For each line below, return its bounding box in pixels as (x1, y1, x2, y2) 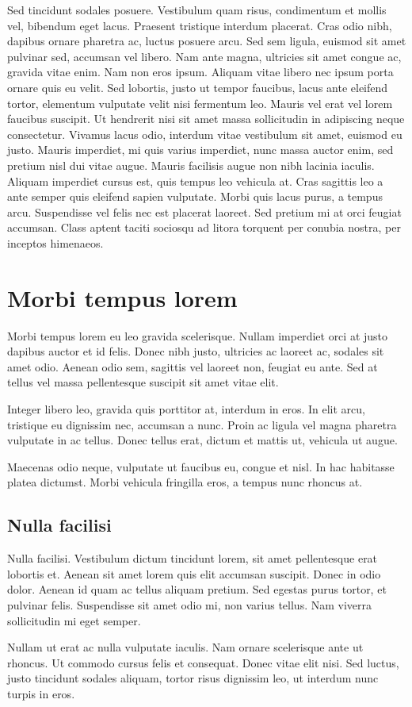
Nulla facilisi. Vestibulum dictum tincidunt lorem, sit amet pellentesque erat (7, 550, 378, 567)
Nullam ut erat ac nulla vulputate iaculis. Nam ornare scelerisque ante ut (7, 639, 364, 655)
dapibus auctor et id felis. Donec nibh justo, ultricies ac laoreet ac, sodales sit (7, 343, 384, 359)
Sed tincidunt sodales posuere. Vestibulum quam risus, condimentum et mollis (7, 2, 387, 17)
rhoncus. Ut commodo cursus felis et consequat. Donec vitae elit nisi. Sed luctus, (7, 654, 399, 670)
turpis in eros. (7, 685, 75, 701)
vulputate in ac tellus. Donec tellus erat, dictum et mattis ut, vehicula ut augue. (7, 432, 398, 448)
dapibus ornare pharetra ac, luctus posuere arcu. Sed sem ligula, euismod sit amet (7, 33, 406, 49)
